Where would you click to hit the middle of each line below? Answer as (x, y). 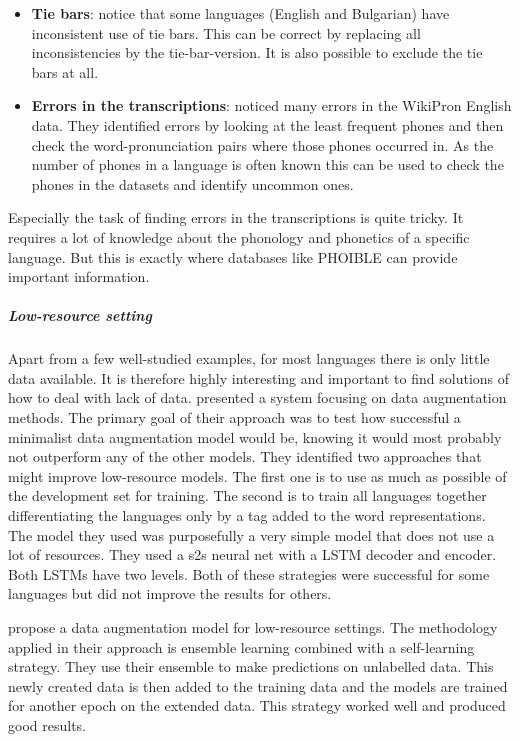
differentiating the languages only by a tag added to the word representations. (247, 515)
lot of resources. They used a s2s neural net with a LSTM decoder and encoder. (252, 554)
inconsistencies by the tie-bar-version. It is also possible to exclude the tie (257, 52)
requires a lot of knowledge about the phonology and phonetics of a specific (239, 236)
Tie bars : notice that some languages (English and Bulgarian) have (240, 13)
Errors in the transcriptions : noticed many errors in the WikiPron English (271, 105)
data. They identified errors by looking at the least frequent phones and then (267, 124)
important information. (79, 276)
